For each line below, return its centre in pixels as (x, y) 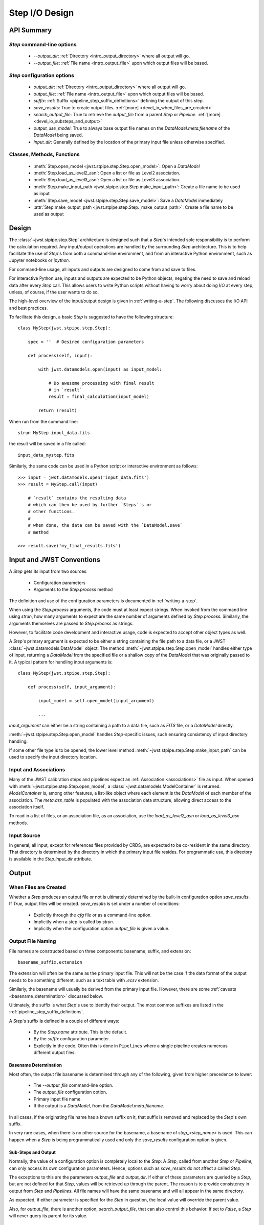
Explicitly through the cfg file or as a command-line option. (92, 915)
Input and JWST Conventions (55, 560)
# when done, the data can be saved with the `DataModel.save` (105, 525)
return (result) (58, 411)
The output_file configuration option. (70, 1092)
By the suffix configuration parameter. (72, 1039)
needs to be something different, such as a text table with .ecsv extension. (84, 980)
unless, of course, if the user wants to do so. (54, 292)
